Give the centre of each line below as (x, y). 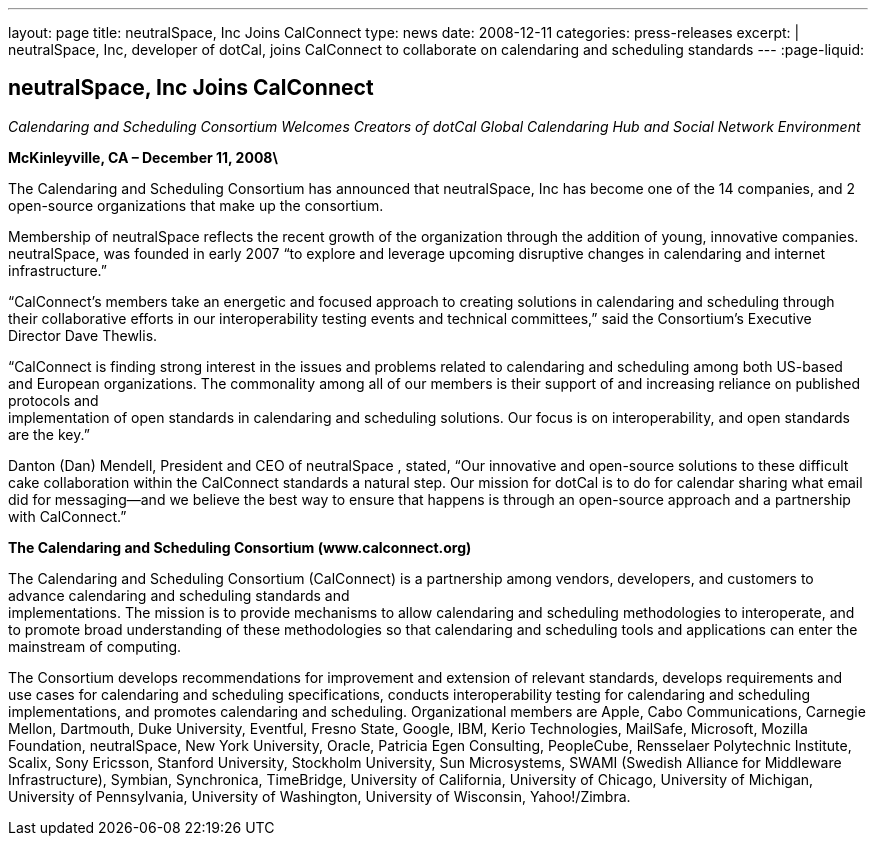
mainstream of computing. (95, 646)
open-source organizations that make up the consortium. (196, 205)
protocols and (53, 400)
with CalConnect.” (67, 516)
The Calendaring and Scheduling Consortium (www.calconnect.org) (240, 547)
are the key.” (49, 434)
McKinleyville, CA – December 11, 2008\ (143, 157)
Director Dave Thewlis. (83, 335)
